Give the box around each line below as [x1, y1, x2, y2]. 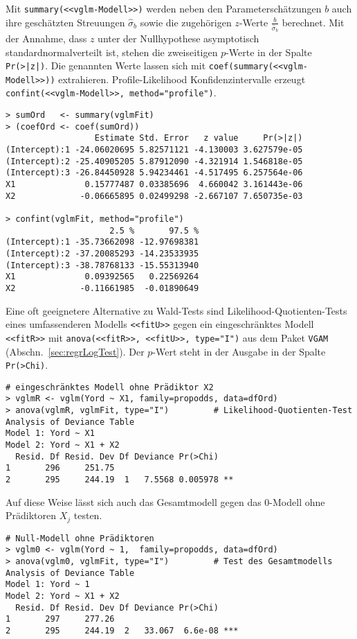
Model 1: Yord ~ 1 [6, 579, 90, 590]
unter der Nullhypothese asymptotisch [98, 30, 259, 45]
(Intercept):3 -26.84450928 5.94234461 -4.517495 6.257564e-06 [6, 168, 303, 178]
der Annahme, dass [6, 30, 87, 45]
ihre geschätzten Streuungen [6, 15, 125, 29]
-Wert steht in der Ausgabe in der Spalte [152, 344, 326, 358]
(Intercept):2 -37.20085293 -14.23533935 [6, 248, 199, 259]
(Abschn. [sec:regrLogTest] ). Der [6, 344, 145, 358]
